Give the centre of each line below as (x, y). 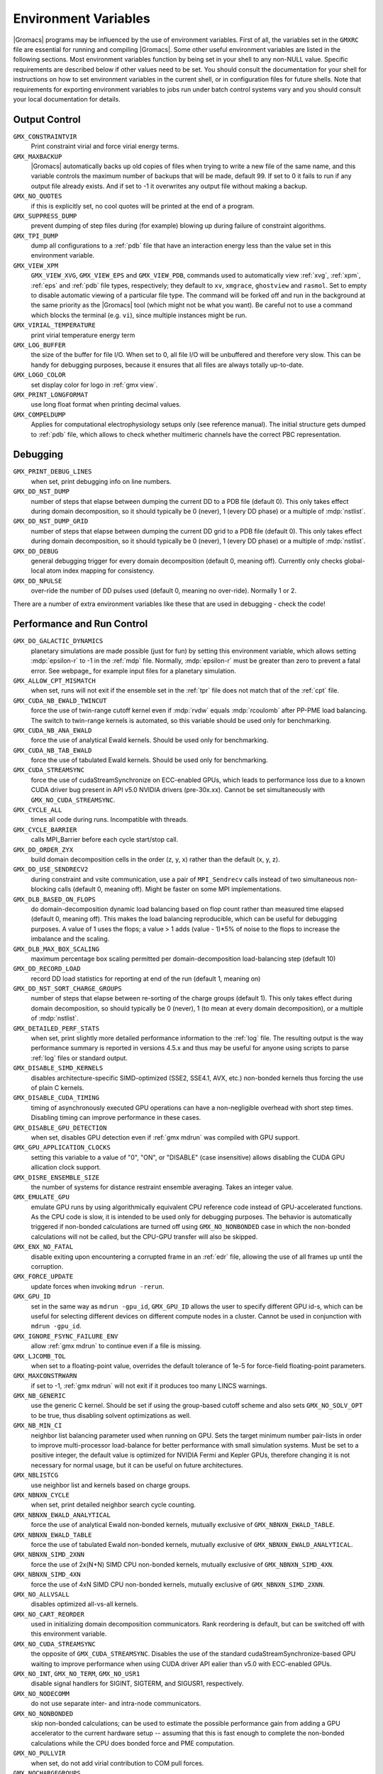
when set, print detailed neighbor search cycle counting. (113, 1505)
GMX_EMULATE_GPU (41, 1197)
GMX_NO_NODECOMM (41, 1693)
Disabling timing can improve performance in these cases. (116, 1118)
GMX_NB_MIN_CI (38, 1426)
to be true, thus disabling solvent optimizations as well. (111, 1415)
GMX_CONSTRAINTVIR (45, 136)
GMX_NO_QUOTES (38, 196)
